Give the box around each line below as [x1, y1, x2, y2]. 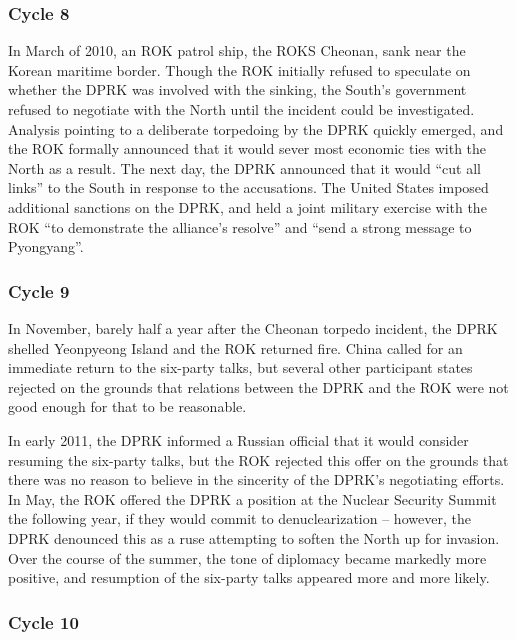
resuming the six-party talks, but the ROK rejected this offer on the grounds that [8, 449, 509, 470]
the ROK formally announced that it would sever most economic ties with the [8, 138, 487, 159]
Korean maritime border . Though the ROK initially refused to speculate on [8, 59, 471, 80]
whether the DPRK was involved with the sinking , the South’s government [8, 79, 467, 100]
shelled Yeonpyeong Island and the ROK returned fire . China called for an [8, 337, 463, 358]
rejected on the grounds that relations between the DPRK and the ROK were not [8, 376, 509, 397]
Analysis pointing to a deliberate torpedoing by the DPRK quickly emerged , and [8, 118, 504, 139]
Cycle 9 [8, 278, 70, 303]
